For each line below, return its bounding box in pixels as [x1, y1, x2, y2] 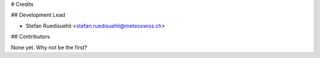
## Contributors [11, 33, 50, 40]
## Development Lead [11, 12, 65, 19]
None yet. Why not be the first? [11, 44, 88, 51]
